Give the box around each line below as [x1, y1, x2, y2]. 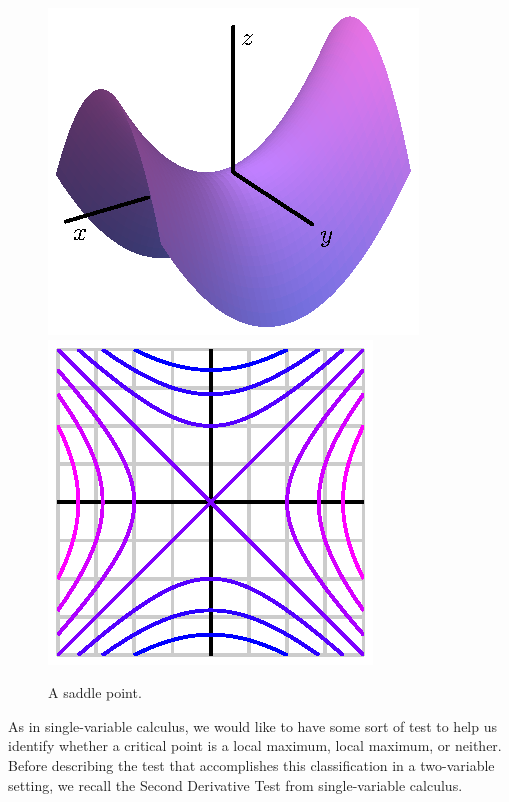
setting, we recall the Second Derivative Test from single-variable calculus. [8, 774, 463, 795]
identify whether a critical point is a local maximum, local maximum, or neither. [8, 735, 502, 756]
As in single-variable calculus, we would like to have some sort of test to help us [8, 715, 497, 736]
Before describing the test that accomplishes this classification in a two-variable [8, 754, 495, 775]
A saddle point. [48, 682, 142, 703]
